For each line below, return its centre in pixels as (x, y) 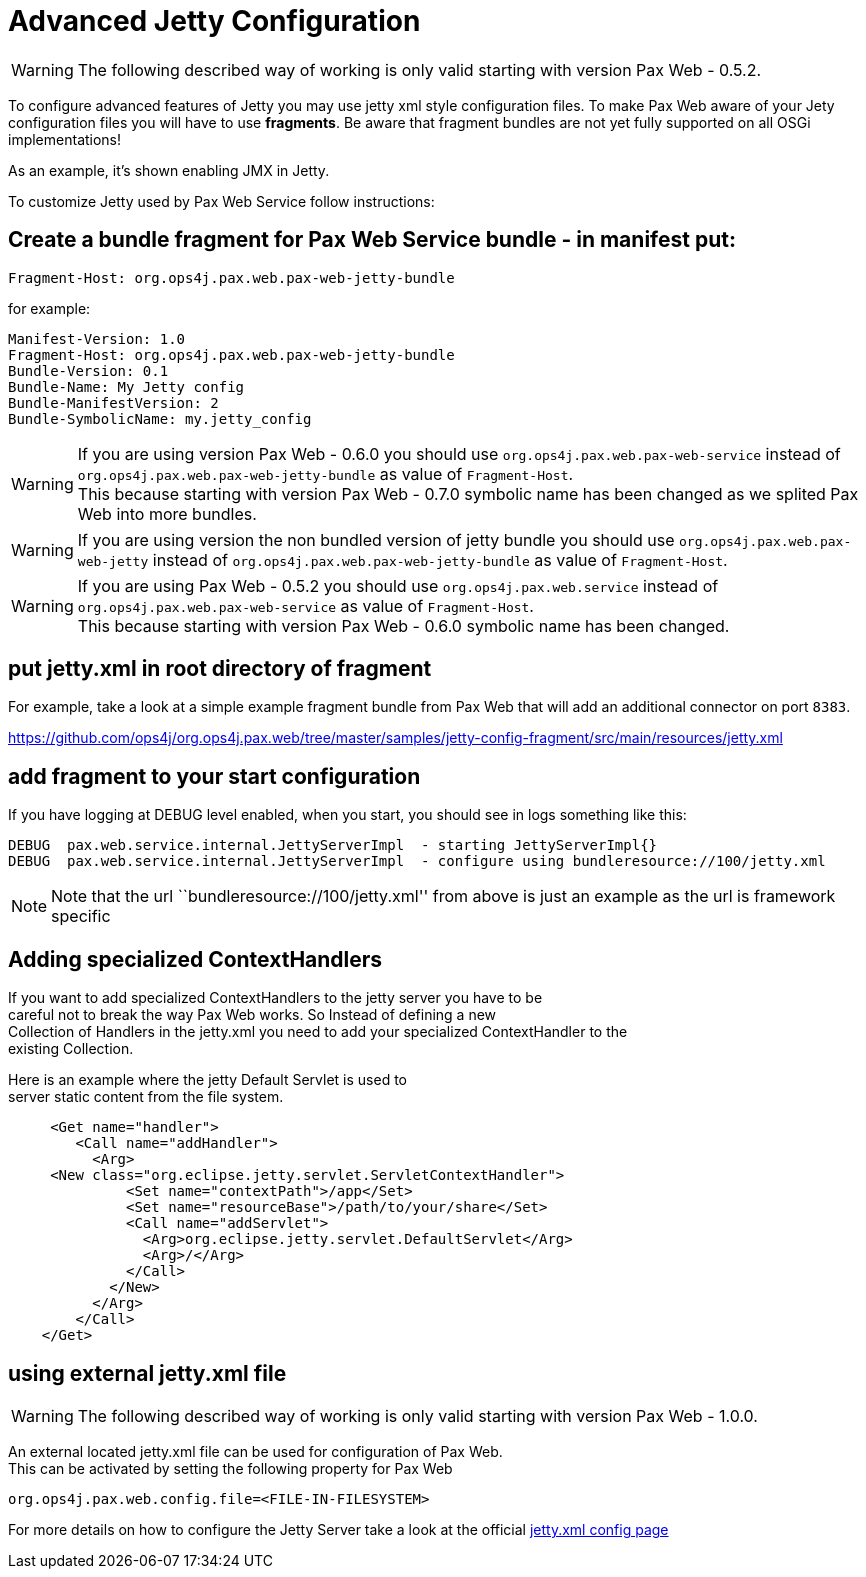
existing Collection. (71, 1049)
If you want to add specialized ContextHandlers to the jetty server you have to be (275, 998)
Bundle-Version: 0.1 (88, 370)
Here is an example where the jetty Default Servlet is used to (207, 1080)
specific (81, 916)
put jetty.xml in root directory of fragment (220, 669)
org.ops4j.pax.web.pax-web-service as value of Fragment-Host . (305, 605)
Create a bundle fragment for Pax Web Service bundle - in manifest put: (372, 240)
